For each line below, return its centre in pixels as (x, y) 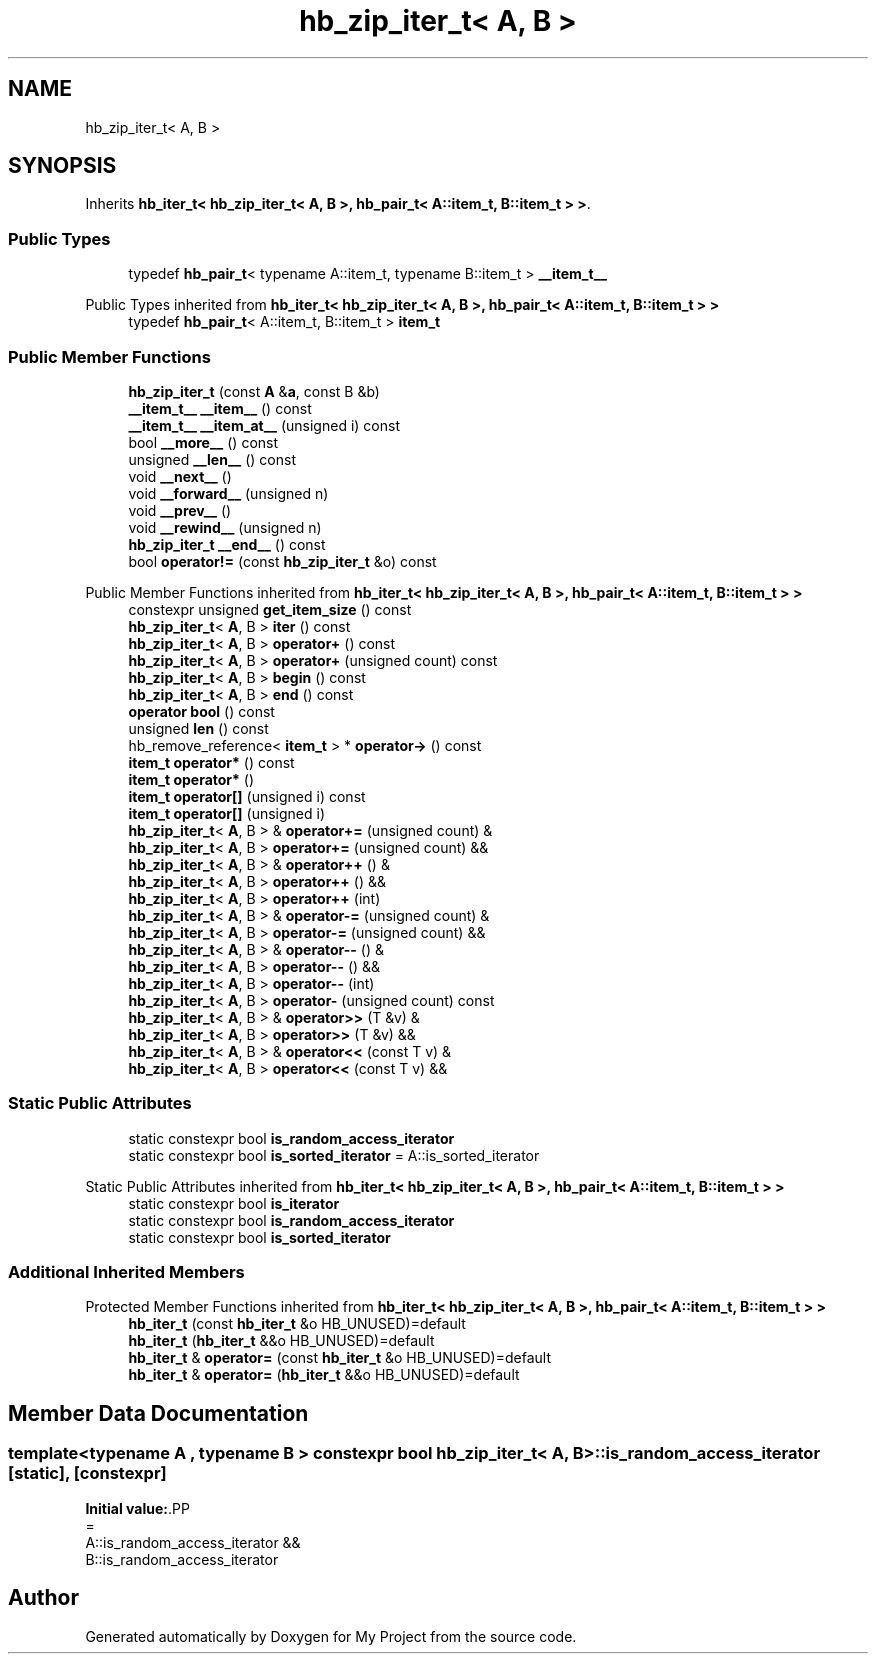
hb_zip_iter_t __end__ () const (227, 544)
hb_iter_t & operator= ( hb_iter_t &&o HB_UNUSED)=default (324, 1375)
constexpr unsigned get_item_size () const (270, 609)
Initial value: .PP (137, 1508)
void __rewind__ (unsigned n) (225, 527)
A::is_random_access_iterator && (193, 1542)
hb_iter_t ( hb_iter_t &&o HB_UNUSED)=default (281, 1341)
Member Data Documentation (158, 1413)
